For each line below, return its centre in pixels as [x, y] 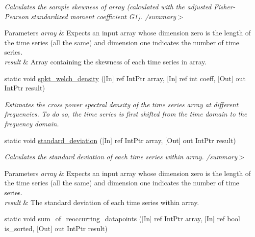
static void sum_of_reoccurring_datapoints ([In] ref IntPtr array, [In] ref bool [122, 219]
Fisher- [224, 6]
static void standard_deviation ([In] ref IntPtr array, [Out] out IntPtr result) [120, 140]
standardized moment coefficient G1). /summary [103, 16]
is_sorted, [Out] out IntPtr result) [56, 228]
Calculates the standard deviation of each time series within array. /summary [121, 157]
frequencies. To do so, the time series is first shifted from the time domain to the [126, 114]
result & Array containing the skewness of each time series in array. [106, 61]
